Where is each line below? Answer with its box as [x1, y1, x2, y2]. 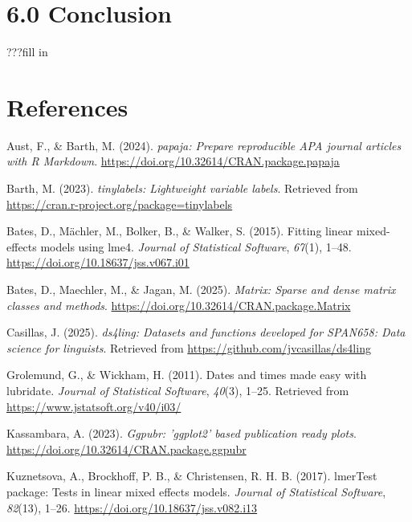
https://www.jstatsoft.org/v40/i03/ [6, 398, 182, 414]
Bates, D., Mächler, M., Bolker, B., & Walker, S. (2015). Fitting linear [6, 222, 353, 239]
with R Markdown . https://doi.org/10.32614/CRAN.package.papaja [6, 153, 340, 169]
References [6, 90, 128, 123]
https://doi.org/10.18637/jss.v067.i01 [6, 254, 190, 271]
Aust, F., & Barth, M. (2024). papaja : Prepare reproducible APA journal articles [6, 137, 402, 153]
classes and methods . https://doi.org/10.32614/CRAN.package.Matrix [6, 296, 351, 313]
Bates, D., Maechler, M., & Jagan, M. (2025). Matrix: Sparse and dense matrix [6, 281, 396, 297]
